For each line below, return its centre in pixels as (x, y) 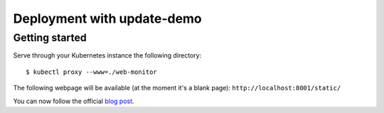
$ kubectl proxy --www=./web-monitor (92, 72)
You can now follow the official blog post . (74, 101)
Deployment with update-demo (107, 18)
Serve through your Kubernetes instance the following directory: (107, 55)
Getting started (50, 38)
